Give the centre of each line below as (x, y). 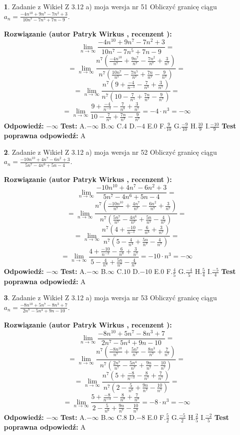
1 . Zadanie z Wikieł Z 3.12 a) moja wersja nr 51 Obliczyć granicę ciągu (111, 6)
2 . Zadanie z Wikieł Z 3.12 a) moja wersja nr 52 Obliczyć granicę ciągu (111, 152)
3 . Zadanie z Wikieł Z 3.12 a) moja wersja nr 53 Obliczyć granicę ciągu (111, 298)
